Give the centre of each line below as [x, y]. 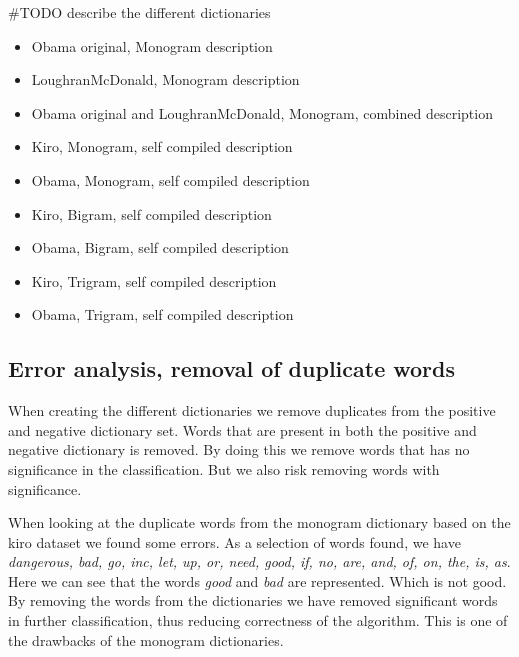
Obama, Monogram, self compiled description [170, 179]
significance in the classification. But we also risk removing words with [224, 468]
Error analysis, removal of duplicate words [232, 368]
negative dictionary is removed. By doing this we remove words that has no [239, 449]
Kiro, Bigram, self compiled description [151, 213]
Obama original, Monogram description [152, 45]
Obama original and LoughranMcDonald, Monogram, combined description [262, 112]
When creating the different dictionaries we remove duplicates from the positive [252, 410]
